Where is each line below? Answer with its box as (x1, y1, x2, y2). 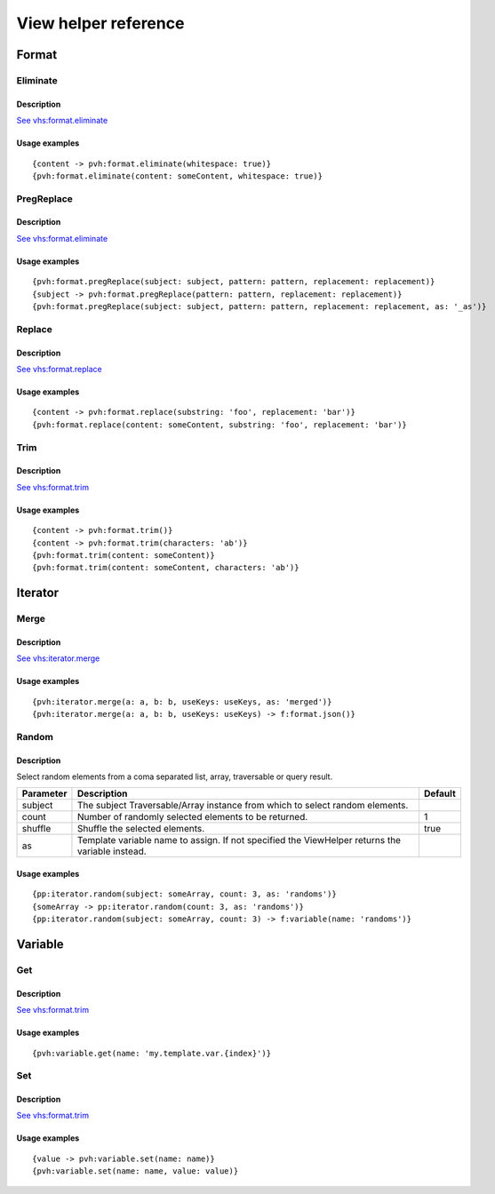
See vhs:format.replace (16, 363, 102, 374)
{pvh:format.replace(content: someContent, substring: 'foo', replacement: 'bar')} (32, 419, 408, 430)
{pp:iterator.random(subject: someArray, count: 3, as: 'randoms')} (32, 889, 337, 899)
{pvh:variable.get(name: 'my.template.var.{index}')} (32, 1048, 271, 1058)
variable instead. (76, 845, 147, 857)
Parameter (21, 787, 68, 800)
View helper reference (16, 13, 185, 33)
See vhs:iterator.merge (16, 653, 100, 664)
